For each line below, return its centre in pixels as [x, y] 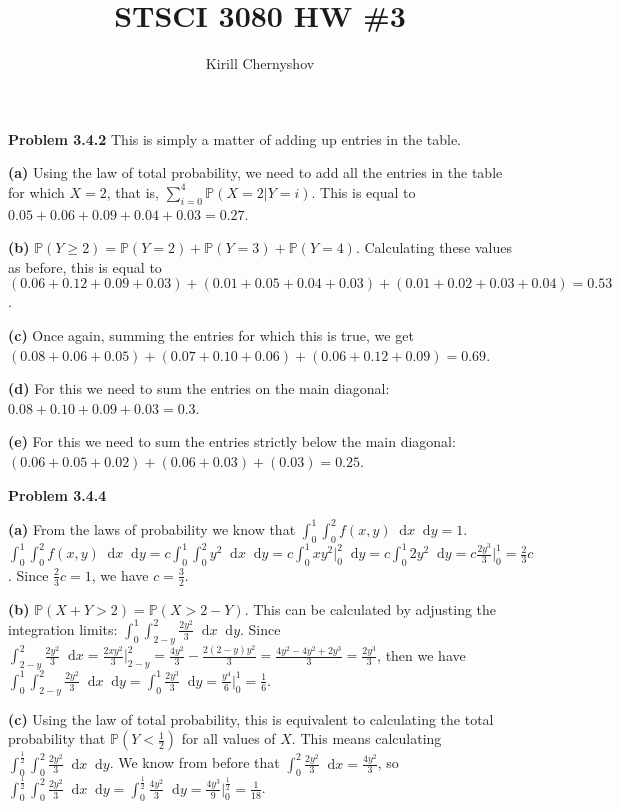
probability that [57, 738]
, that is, [132, 191]
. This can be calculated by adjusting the [370, 608]
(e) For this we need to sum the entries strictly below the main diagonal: [232, 441]
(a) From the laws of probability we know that [152, 528]
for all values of [228, 738]
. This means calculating [366, 738]
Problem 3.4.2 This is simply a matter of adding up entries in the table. [235, 138]
